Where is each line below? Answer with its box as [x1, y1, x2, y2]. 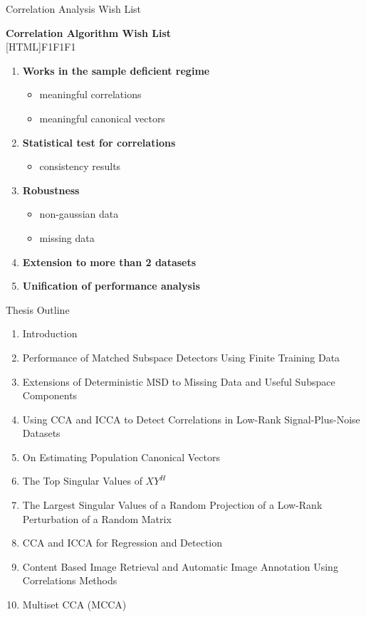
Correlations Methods [22, 573, 117, 588]
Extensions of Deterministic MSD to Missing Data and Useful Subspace [22, 374, 335, 389]
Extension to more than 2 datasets [22, 254, 197, 269]
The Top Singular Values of [22, 473, 142, 488]
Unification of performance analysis [22, 278, 200, 293]
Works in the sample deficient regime [22, 63, 210, 78]
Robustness [22, 182, 80, 197]
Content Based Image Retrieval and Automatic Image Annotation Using [22, 559, 338, 574]
